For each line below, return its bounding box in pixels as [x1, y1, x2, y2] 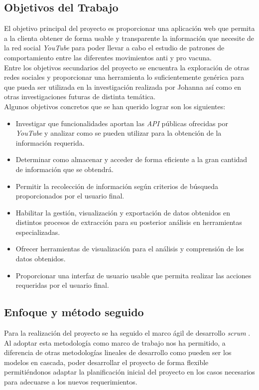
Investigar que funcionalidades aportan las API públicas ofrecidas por [15, 118, 228, 128]
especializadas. [15, 226, 60, 237]
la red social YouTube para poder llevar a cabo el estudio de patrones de [4, 42, 225, 53]
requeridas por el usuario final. [15, 280, 109, 290]
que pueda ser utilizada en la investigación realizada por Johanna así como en [4, 81, 242, 92]
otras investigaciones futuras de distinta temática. [4, 91, 156, 102]
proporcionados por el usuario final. [15, 191, 125, 201]
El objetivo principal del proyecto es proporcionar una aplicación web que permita [4, 23, 255, 33]
